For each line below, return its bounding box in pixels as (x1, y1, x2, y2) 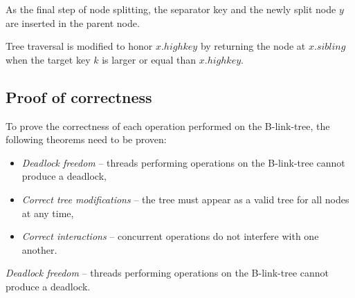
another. (21, 242, 57, 257)
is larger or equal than (102, 52, 197, 66)
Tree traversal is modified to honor (6, 39, 153, 53)
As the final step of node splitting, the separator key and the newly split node (6, 2, 336, 16)
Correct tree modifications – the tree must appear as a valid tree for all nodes (21, 192, 349, 206)
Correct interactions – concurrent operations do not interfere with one (21, 229, 319, 243)
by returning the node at (200, 39, 306, 53)
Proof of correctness (6, 86, 152, 107)
